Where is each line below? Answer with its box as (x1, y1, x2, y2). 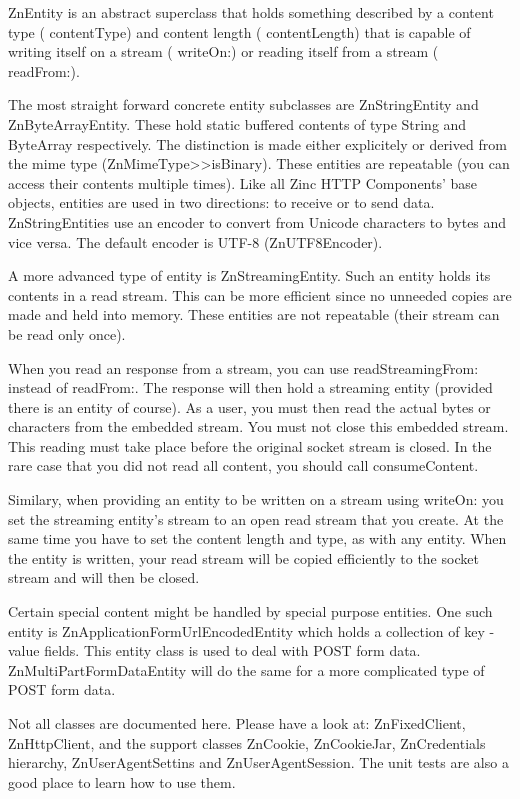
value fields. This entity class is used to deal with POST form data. (8, 640, 421, 661)
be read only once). (8, 323, 126, 344)
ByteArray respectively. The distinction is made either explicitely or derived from (8, 133, 507, 154)
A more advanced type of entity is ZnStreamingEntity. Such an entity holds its (8, 265, 491, 286)
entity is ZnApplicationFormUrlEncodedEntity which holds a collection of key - (8, 620, 495, 641)
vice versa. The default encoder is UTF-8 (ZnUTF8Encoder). (8, 231, 383, 252)
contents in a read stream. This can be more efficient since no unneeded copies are (8, 284, 512, 305)
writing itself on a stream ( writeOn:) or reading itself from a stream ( (8, 41, 439, 62)
